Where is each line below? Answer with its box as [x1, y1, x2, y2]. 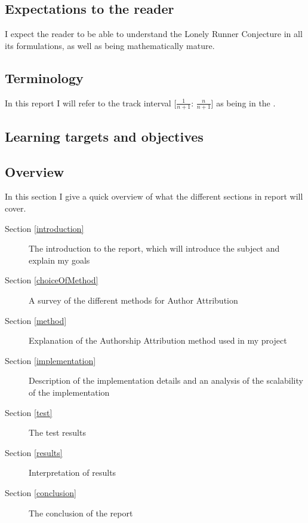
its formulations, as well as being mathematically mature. [5, 39, 215, 51]
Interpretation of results [29, 466, 116, 479]
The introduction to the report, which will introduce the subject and [29, 242, 280, 255]
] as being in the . [211, 96, 276, 109]
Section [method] [5, 314, 67, 326]
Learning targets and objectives [5, 127, 204, 145]
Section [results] [5, 446, 63, 458]
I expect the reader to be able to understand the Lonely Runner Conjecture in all [5, 27, 303, 40]
